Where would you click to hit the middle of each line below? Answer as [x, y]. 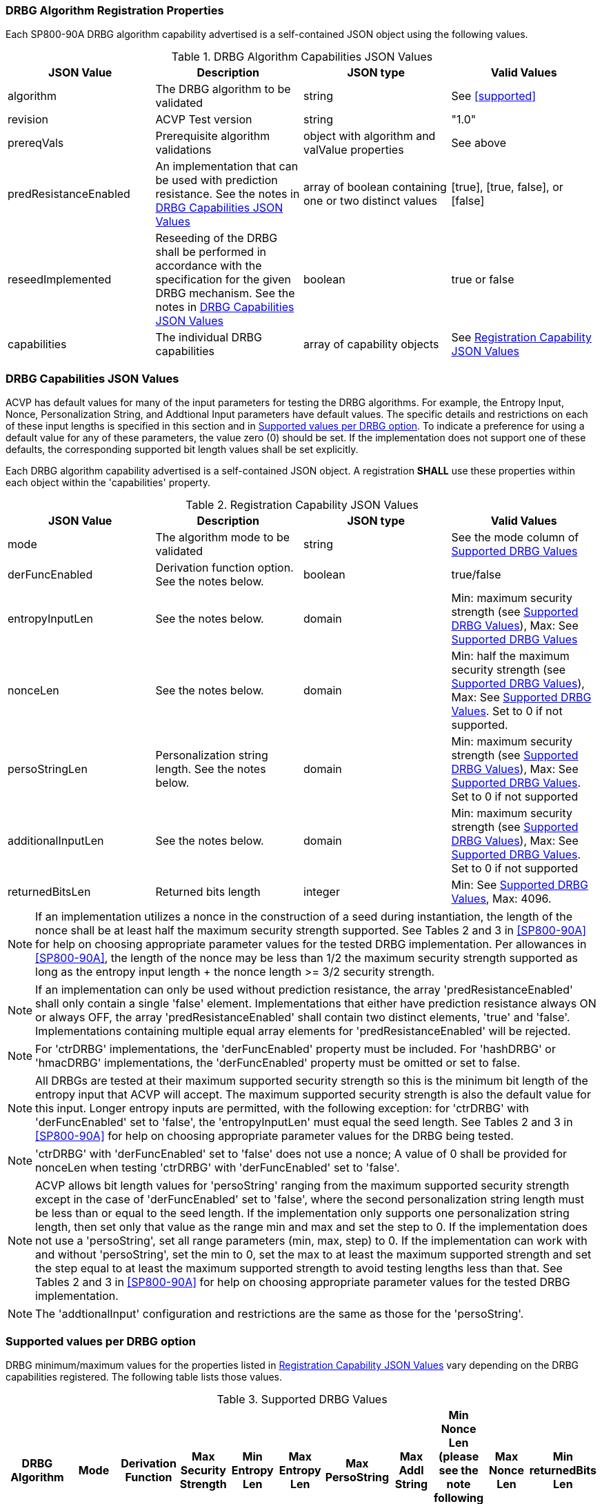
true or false [483, 280]
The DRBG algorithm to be [223, 89]
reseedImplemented [60, 280]
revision [28, 120]
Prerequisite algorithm [213, 136]
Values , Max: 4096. [501, 899]
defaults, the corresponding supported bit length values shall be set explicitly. [182, 450]
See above [479, 143]
